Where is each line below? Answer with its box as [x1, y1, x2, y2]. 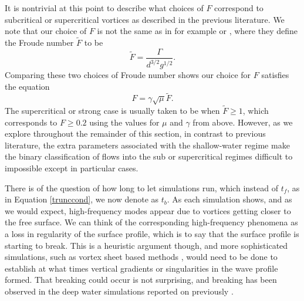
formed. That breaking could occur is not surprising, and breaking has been [5, 273, 277, 286]
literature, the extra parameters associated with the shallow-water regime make [5, 138, 290, 151]
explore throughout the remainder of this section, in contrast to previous [5, 127, 266, 140]
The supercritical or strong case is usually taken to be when [5, 104, 220, 117]
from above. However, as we [192, 116, 293, 128]
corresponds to [5, 116, 58, 128]
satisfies [261, 69, 289, 80]
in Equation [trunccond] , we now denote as [5, 193, 159, 205]
